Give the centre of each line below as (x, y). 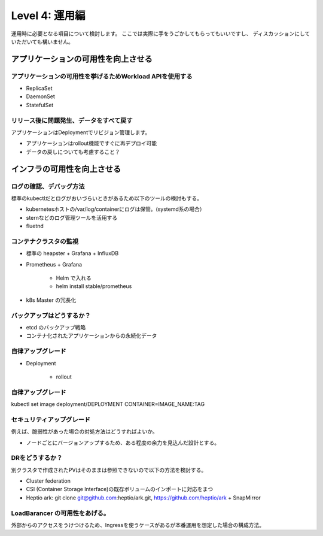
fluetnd (35, 226)
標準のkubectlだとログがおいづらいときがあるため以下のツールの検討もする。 (107, 198)
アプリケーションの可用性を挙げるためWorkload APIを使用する (102, 76)
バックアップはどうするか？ (51, 316)
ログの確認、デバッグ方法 (48, 186)
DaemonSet (40, 96)
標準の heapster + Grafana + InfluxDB (72, 253)
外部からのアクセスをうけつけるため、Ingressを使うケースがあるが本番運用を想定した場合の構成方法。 (138, 525)
